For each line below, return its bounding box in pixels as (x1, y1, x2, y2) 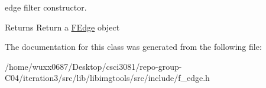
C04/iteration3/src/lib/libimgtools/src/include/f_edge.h (5, 72, 210, 84)
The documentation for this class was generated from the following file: (5, 40, 262, 53)
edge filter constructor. (5, 1, 87, 13)
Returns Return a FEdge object (5, 21, 120, 33)
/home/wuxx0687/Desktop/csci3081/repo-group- (5, 60, 182, 72)
